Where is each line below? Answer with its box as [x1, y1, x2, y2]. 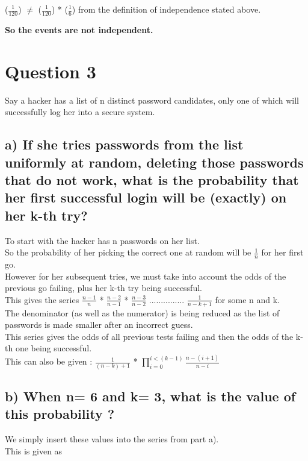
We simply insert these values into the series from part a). [5, 433, 219, 445]
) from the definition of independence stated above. [72, 3, 261, 15]
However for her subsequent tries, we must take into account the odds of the [5, 269, 286, 282]
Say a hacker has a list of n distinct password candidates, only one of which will [5, 93, 299, 106]
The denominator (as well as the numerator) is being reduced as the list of [5, 306, 280, 319]
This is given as [5, 444, 63, 457]
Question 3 [5, 58, 96, 83]
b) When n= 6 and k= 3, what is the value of [5, 386, 296, 405]
